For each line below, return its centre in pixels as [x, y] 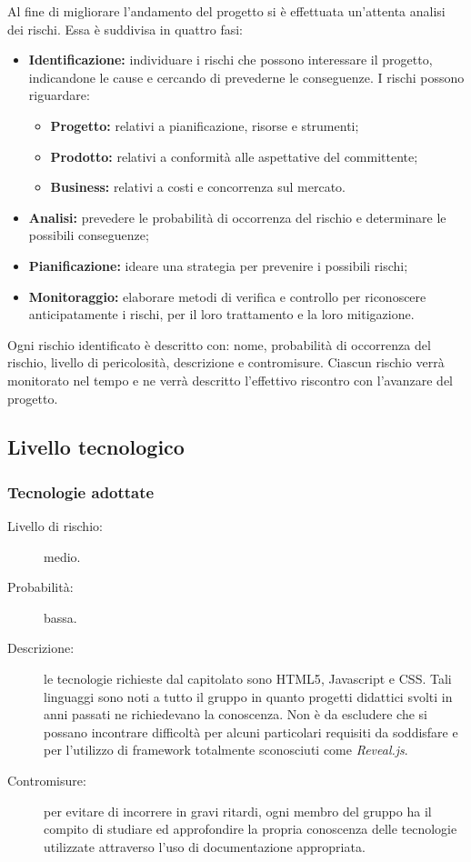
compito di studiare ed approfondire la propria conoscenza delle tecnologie [251, 829]
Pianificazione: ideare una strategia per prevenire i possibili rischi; [218, 265]
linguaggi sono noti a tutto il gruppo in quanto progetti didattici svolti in [248, 696]
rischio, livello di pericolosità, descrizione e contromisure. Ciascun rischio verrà [226, 362]
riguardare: [59, 95]
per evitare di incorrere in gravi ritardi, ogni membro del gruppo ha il [238, 811]
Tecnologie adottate [81, 491]
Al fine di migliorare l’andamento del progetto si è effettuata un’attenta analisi [226, 11]
